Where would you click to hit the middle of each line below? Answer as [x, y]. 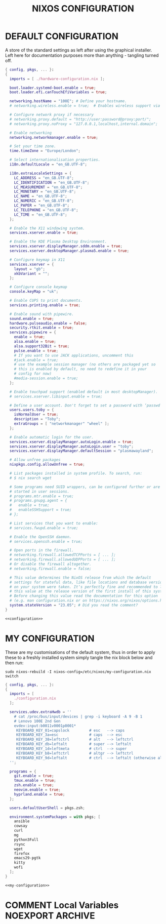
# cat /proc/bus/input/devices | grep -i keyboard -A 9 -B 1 [78, 717]
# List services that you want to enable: [54, 523]
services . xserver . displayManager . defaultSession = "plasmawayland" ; [82, 451]
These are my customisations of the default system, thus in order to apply [80, 652]
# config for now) [33, 374]
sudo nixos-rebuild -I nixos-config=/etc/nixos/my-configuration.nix [78, 672]
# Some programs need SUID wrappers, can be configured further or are [85, 487]
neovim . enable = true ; [37, 790]
